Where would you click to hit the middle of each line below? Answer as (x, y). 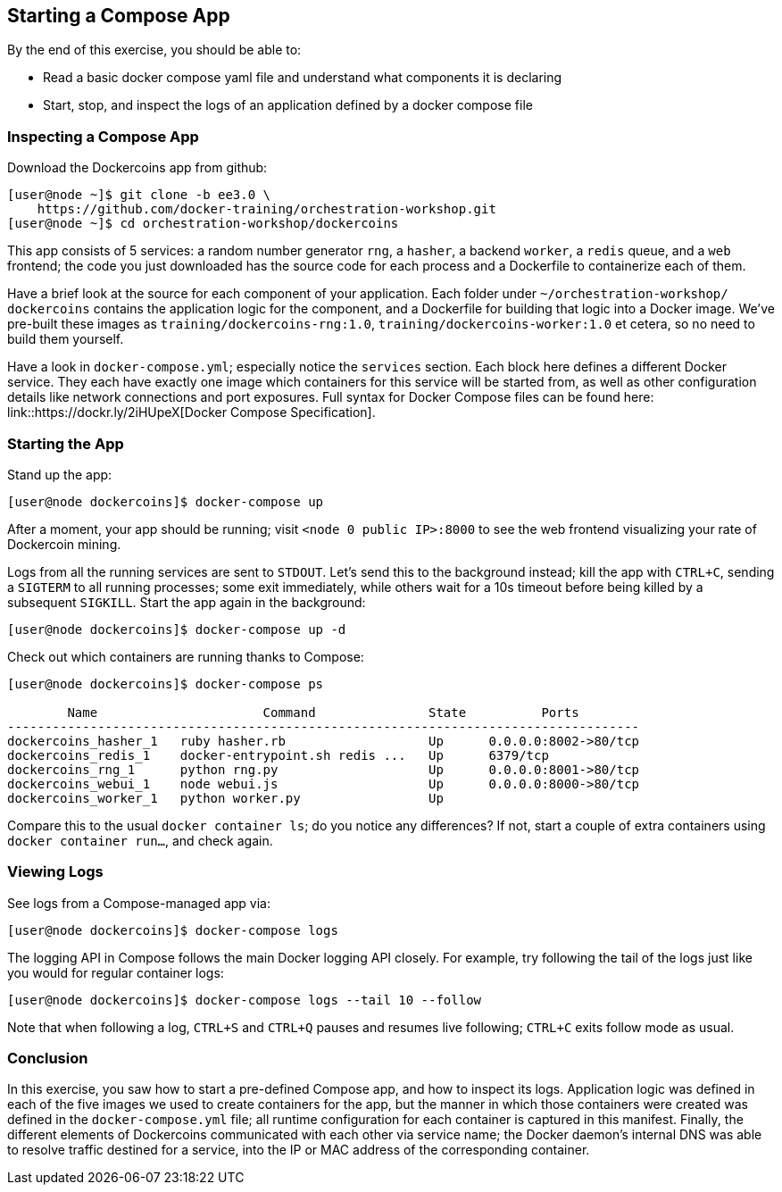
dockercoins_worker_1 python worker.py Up (225, 798)
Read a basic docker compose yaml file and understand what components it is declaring (303, 78)
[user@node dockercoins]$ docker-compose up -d (177, 629)
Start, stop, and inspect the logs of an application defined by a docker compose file (288, 105)
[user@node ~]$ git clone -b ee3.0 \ (139, 195)
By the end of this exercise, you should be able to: (154, 50)
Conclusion (48, 1059)
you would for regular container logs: (116, 972)
